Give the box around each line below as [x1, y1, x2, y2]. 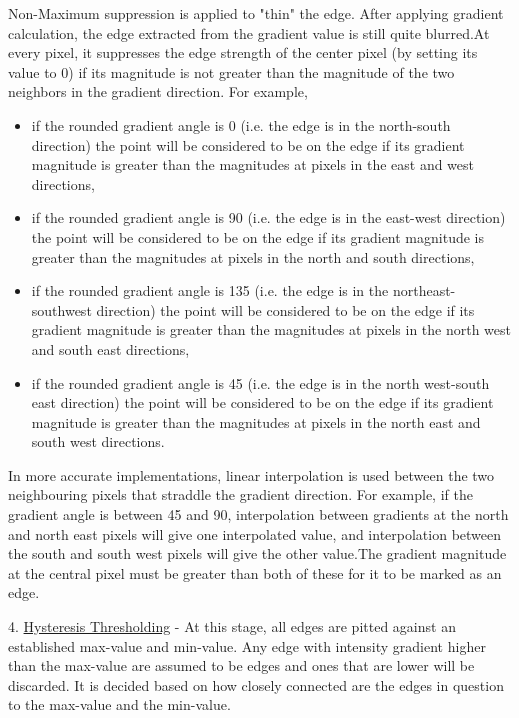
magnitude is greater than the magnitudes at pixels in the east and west [31, 154, 475, 175]
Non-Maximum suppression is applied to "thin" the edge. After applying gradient [8, 3, 504, 23]
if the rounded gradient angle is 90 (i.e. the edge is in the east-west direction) [31, 207, 506, 228]
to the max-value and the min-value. [8, 694, 231, 715]
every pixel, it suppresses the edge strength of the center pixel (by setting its [8, 42, 478, 63]
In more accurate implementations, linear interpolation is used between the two [8, 464, 495, 485]
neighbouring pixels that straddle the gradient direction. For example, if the [8, 484, 473, 505]
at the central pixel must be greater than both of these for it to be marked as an [8, 562, 502, 583]
